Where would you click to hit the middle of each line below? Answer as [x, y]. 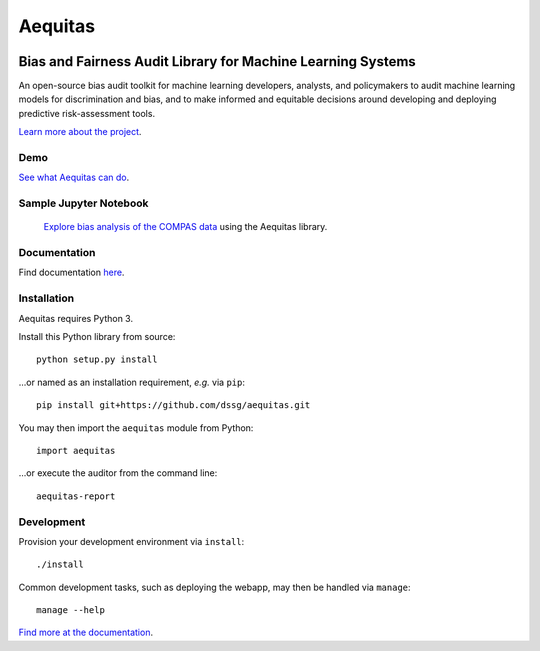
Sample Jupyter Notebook [83, 203]
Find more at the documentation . [86, 632]
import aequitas [76, 450]
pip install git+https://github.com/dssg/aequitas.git [173, 405]
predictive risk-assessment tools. [86, 113]
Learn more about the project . [80, 132]
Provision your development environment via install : [131, 541]
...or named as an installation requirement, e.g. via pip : [131, 382]
